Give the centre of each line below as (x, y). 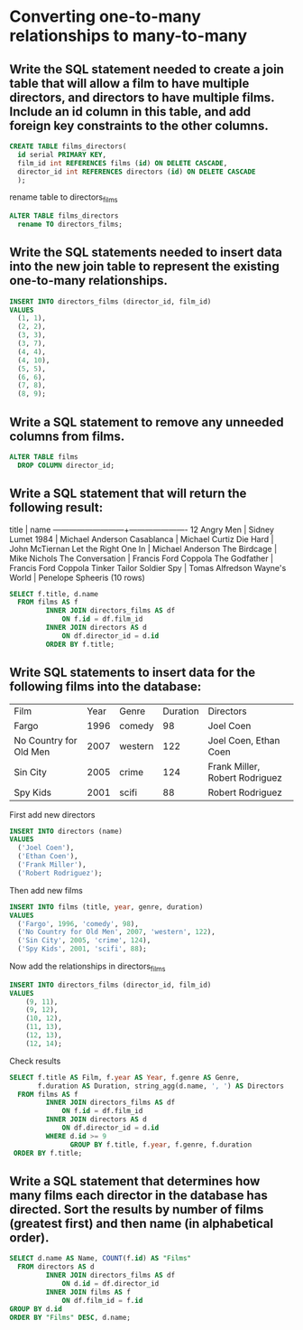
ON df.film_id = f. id (102, 1300)
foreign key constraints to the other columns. (139, 125)
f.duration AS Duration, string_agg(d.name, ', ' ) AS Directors (161, 1086)
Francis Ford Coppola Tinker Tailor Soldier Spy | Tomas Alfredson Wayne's (148, 567)
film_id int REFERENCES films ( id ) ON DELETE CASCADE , (123, 163)
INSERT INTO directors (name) (66, 831)
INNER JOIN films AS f (88, 1292)
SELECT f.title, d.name (54, 594)
